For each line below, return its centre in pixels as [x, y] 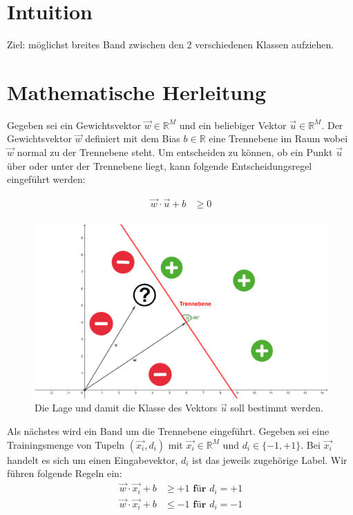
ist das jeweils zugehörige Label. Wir [270, 459]
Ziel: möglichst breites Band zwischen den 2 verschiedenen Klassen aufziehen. [171, 45]
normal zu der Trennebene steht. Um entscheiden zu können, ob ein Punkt [175, 152]
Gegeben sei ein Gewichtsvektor [74, 125]
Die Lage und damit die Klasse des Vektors [126, 408]
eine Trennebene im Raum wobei [278, 138]
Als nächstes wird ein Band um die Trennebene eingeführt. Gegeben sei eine [168, 431]
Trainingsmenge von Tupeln [66, 444]
